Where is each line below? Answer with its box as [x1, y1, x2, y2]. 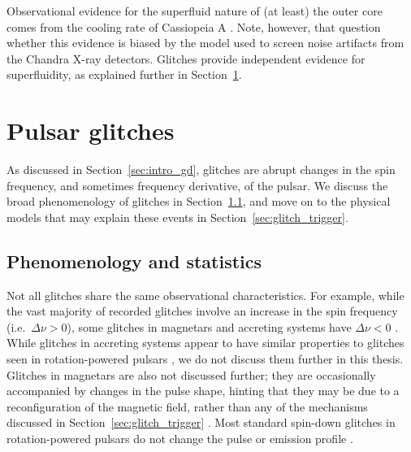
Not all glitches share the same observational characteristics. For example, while [6, 286, 405, 303]
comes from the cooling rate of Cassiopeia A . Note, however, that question [6, 18, 381, 35]
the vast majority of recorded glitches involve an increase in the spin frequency [6, 302, 398, 319]
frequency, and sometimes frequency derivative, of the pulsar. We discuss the [6, 176, 388, 193]
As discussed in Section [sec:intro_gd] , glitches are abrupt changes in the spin [6, 161, 396, 178]
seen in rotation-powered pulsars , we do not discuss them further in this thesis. [6, 350, 404, 367]
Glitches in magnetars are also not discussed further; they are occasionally [6, 366, 376, 383]
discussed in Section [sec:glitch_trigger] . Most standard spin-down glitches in [6, 414, 396, 431]
